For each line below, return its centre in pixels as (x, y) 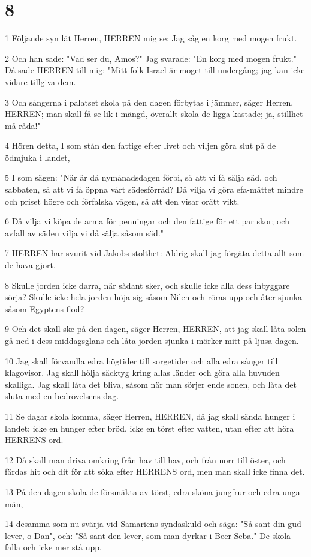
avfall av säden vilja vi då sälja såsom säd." (84, 233)
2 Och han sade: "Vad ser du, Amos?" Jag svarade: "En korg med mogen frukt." (151, 58)
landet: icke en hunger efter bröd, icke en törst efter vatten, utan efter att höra (150, 428)
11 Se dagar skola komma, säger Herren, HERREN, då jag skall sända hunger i (150, 416)
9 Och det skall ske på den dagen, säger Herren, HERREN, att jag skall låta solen (155, 329)
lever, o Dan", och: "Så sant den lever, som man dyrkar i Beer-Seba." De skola (148, 535)
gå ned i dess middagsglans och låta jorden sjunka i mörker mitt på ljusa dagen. (152, 340)
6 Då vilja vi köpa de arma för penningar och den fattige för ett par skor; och (147, 221)
